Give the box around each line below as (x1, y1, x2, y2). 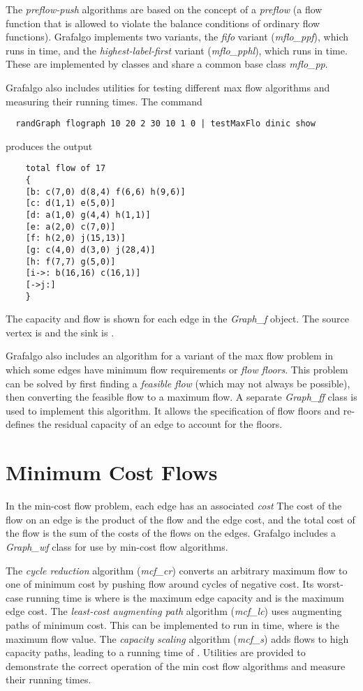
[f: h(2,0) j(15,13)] (25, 233, 126, 244)
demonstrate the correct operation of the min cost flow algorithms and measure (6, 658, 346, 673)
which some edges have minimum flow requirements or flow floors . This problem (6, 362, 348, 377)
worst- (317, 577, 343, 591)
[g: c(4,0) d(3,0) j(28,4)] (25, 245, 156, 255)
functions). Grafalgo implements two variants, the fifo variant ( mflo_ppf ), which (6, 29, 348, 44)
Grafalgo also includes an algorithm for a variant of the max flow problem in (6, 348, 334, 363)
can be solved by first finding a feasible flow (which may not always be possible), (6, 376, 350, 390)
